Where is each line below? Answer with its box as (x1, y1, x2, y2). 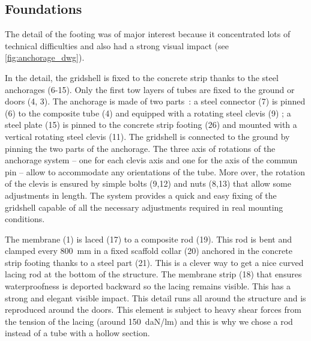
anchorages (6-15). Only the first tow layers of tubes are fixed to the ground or (5, 83, 295, 95)
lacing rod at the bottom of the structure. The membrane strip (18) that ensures (5, 268, 302, 280)
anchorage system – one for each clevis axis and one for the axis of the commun (5, 154, 298, 166)
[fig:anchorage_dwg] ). (5, 51, 85, 64)
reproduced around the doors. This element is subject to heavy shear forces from (5, 303, 301, 316)
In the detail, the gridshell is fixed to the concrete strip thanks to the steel (5, 71, 279, 83)
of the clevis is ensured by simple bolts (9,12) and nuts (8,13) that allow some (5, 177, 291, 190)
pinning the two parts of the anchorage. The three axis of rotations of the (5, 142, 276, 154)
